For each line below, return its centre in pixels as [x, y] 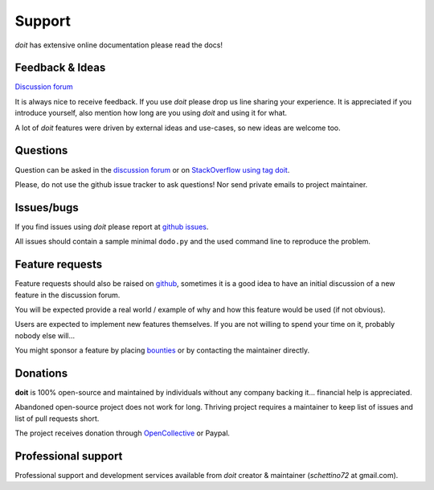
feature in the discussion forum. [68, 295]
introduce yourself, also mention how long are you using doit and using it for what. [151, 113]
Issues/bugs [47, 208]
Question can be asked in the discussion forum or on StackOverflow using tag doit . [152, 169]
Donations [41, 373]
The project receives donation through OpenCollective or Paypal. [123, 433]
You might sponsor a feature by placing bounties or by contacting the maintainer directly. [162, 350]
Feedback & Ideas [60, 68]
